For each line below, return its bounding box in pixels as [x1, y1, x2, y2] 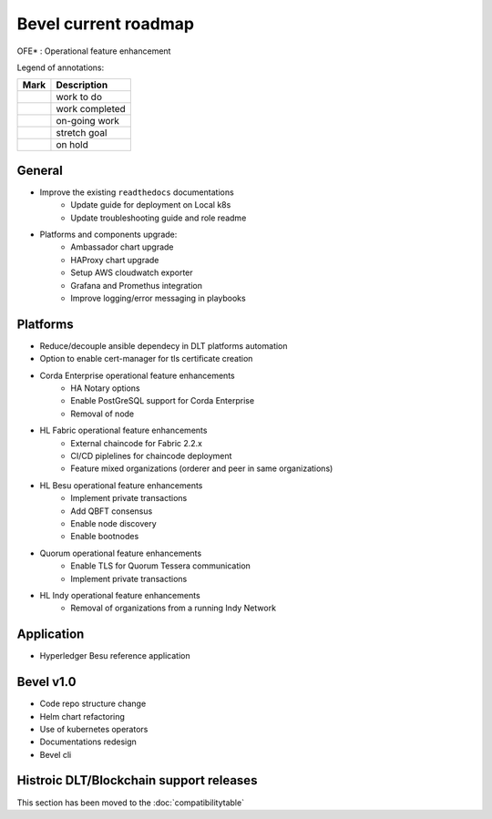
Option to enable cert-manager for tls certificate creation [39, 353, 253, 364]
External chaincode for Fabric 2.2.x [70, 437, 202, 448]
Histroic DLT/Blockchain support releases [16, 773, 258, 788]
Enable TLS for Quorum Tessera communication [70, 560, 251, 571]
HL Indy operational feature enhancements [39, 589, 200, 600]
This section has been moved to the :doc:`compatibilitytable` [16, 797, 245, 808]
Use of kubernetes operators [39, 723, 149, 734]
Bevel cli [39, 749, 72, 760]
